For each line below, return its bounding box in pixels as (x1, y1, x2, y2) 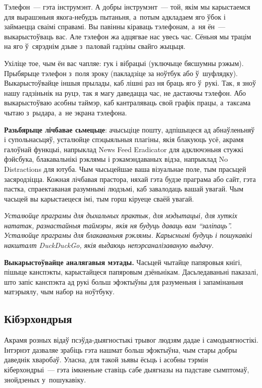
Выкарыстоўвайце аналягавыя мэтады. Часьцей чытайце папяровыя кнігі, (4, 256, 242, 267)
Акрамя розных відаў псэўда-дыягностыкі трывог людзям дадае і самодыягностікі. (4, 335, 258, 345)
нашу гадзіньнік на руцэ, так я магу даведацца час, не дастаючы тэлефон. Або (4, 87, 246, 98)
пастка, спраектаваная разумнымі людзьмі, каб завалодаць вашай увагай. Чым (4, 183, 244, 194)
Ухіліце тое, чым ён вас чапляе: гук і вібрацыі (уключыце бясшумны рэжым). (4, 57, 244, 68)
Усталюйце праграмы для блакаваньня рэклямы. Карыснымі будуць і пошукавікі (4, 230, 252, 240)
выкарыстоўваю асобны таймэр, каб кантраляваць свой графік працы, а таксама (4, 97, 251, 108)
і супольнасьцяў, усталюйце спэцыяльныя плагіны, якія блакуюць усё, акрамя (4, 134, 244, 145)
